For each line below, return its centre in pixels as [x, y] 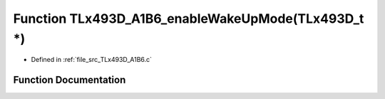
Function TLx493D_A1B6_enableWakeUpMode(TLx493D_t [189, 19]
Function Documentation [70, 80]
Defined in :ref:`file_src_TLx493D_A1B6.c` [92, 60]
